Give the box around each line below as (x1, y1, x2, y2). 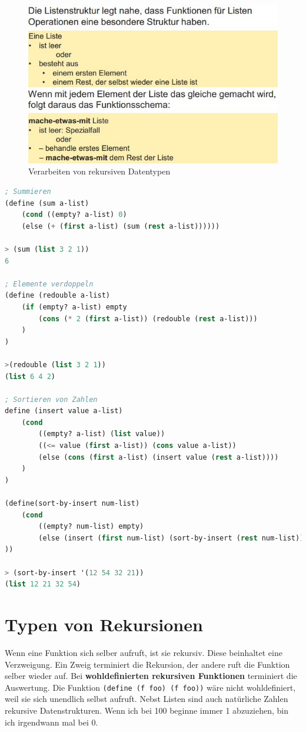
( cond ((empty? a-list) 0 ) (21, 210, 127, 219)
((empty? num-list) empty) (38, 522, 144, 531)
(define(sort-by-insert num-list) (5, 499, 140, 508)
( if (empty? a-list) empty (21, 302, 127, 311)
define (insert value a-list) (5, 407, 123, 416)
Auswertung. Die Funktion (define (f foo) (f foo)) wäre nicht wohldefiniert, (5, 681, 296, 693)
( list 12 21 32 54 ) (5, 580, 81, 589)
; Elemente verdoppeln (5, 279, 94, 288)
